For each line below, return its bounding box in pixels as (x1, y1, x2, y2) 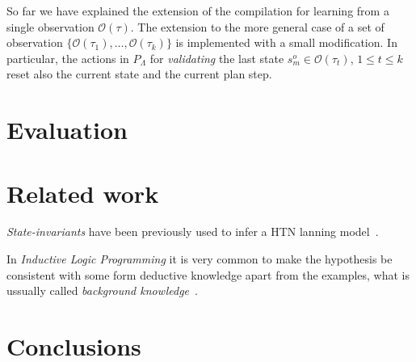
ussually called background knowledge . (6, 282, 198, 299)
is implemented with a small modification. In (175, 34, 397, 51)
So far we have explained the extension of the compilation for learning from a (6, 2, 389, 19)
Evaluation (6, 113, 128, 146)
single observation (6, 18, 95, 35)
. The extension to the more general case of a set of (130, 18, 384, 35)
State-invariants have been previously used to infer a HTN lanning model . (6, 223, 379, 240)
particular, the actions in (6, 49, 129, 66)
